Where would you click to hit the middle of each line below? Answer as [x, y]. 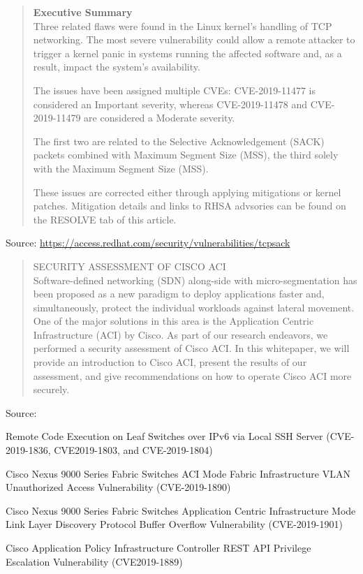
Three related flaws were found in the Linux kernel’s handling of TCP [183, 25]
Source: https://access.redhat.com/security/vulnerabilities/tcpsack [148, 243]
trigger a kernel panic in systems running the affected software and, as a [187, 53]
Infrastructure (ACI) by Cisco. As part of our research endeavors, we [180, 334]
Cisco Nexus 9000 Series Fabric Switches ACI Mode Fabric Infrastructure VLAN [178, 473]
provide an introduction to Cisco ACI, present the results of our [170, 362]
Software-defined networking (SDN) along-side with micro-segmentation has [195, 280]
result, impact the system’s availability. [117, 67]
